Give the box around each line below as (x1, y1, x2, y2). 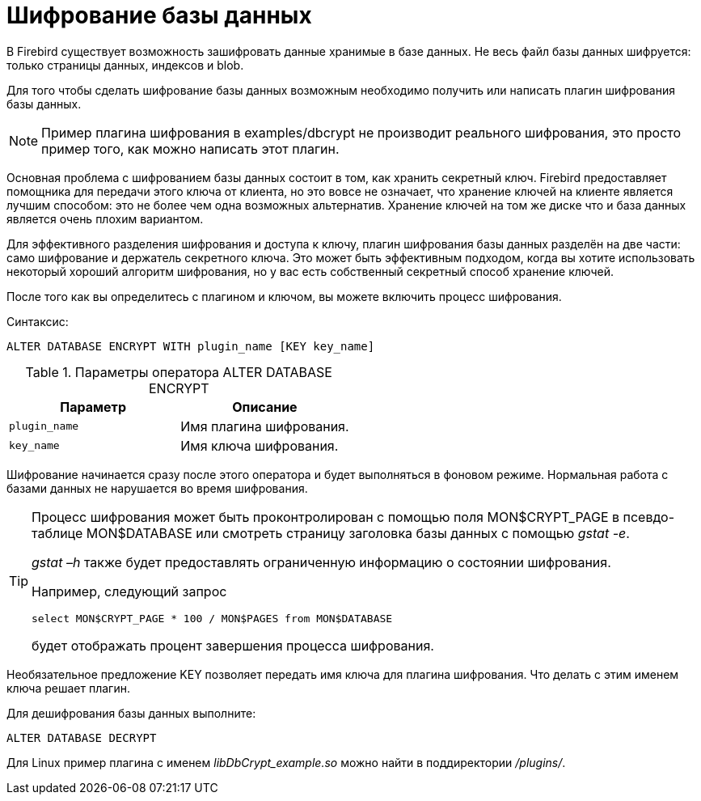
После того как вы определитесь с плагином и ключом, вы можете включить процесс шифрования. (6, 289, 562, 303)
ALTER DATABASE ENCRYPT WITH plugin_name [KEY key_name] (6, 339, 375, 353)
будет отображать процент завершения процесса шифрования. (32, 637, 434, 654)
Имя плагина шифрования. (180, 417, 349, 434)
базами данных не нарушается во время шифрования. (6, 481, 308, 495)
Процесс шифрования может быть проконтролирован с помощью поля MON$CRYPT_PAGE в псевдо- (32, 508, 674, 525)
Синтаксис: (6, 314, 69, 328)
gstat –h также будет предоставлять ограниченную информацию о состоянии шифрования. (32, 553, 611, 570)
